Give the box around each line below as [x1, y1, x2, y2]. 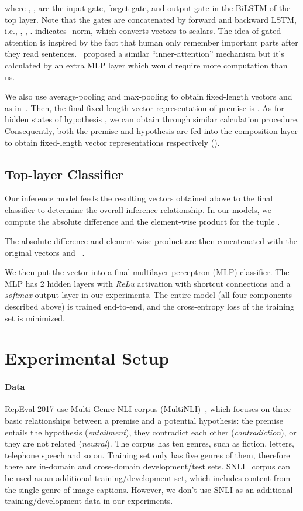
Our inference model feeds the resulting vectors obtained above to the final [5, 192, 273, 204]
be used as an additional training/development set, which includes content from [5, 472, 291, 483]
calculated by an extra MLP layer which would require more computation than [5, 59, 288, 71]
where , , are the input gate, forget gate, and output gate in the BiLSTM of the [5, 2, 291, 13]
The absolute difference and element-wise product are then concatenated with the [5, 235, 297, 247]
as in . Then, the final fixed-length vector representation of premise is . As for [5, 101, 284, 114]
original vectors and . [5, 246, 85, 258]
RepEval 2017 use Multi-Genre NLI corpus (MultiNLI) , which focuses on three [5, 403, 291, 415]
